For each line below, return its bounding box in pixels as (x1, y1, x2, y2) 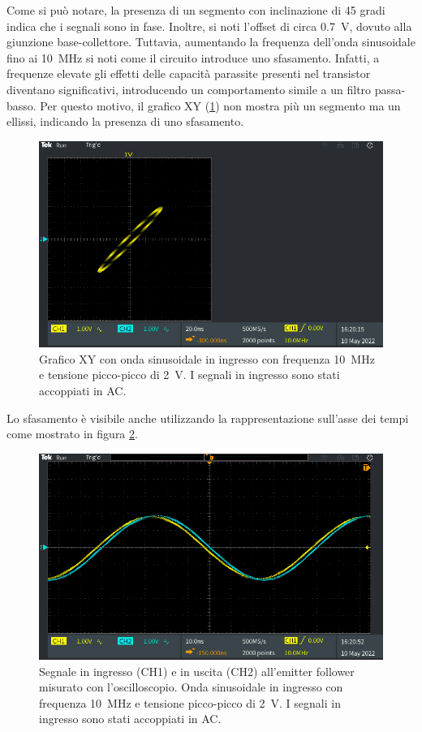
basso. (6, 97, 37, 114)
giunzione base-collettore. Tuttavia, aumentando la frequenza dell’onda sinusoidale (6, 33, 416, 50)
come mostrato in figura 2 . (6, 425, 138, 442)
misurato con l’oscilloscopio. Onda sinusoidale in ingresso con (39, 678, 343, 695)
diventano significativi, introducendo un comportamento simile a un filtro (6, 80, 372, 97)
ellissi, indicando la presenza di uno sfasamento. (6, 113, 244, 130)
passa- (374, 80, 406, 97)
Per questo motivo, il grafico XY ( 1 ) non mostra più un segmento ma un (40, 97, 401, 114)
